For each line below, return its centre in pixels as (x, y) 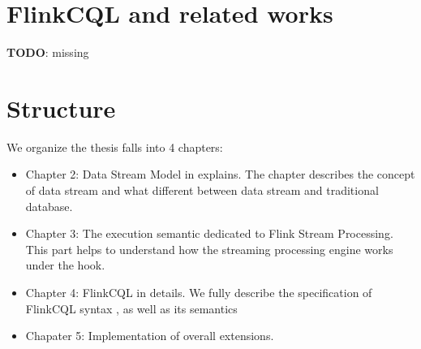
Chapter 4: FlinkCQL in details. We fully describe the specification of (199, 292)
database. (49, 206)
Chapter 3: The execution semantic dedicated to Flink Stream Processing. (209, 233)
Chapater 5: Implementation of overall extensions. (150, 336)
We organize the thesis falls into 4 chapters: (115, 146)
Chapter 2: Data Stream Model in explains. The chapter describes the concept (220, 174)
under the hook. (65, 265)
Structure (61, 108)
